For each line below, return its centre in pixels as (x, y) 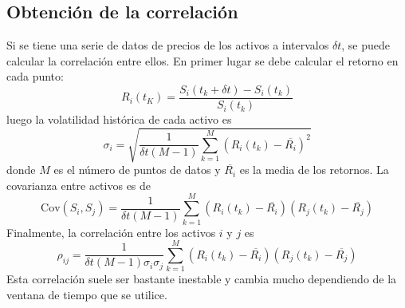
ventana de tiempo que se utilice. (87, 294)
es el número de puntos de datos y (137, 170)
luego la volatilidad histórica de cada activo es (119, 119)
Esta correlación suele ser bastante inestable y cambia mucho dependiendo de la (202, 279)
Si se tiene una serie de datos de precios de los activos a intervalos (168, 45)
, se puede (366, 45)
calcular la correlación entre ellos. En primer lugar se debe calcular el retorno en (202, 60)
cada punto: (35, 76)
